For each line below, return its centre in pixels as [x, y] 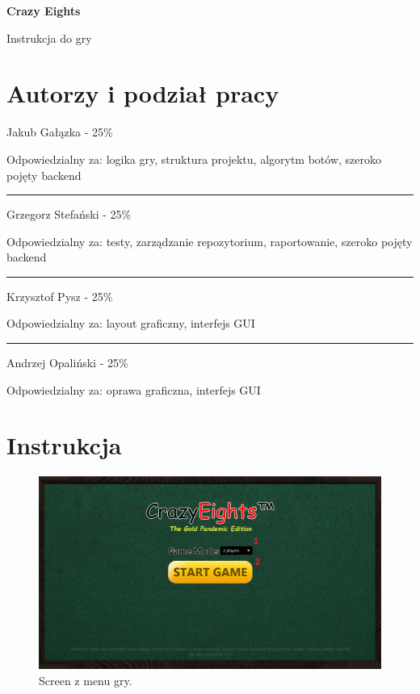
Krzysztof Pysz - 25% [60, 296]
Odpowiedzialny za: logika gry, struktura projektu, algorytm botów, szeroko [194, 159]
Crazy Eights [44, 10]
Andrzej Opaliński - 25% [67, 363]
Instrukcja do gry [49, 38]
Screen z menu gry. [86, 680]
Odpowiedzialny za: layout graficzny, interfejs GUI [131, 323]
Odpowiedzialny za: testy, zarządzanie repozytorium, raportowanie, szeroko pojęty [210, 241]
